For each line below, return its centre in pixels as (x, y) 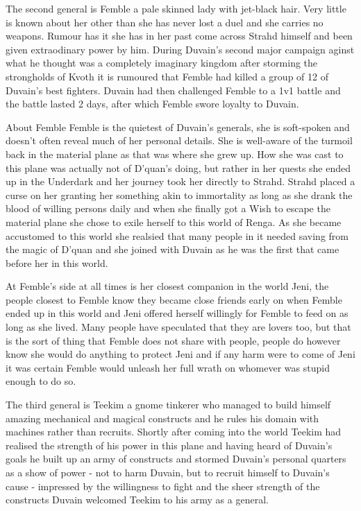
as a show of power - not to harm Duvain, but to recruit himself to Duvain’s (168, 472)
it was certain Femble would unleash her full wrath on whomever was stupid (168, 367)
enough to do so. (41, 381)
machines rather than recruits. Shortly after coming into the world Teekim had (174, 432)
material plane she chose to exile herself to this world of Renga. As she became (174, 222)
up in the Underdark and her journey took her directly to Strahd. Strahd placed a (180, 181)
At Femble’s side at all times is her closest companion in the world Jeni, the (167, 286)
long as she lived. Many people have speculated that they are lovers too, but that (178, 327)
